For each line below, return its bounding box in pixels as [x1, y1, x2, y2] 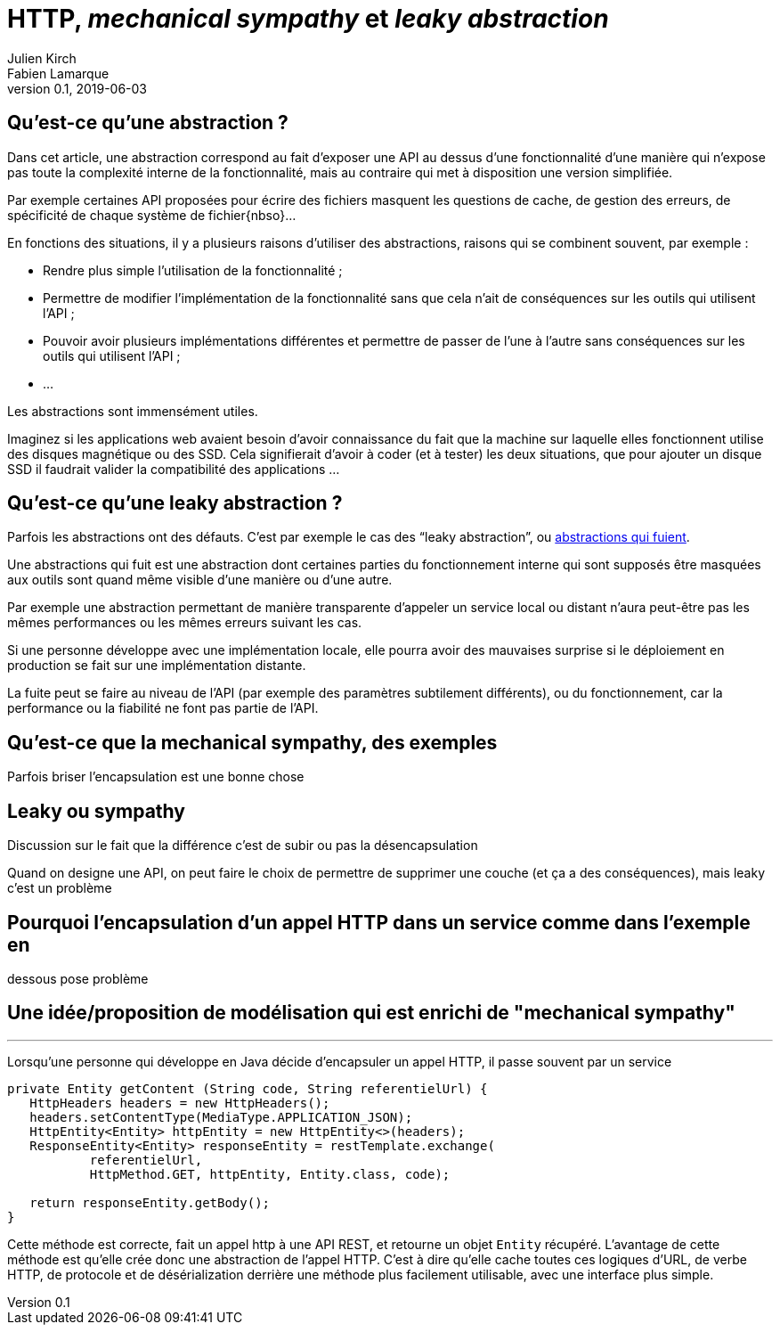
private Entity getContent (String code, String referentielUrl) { [7, 1081, 488, 1096]
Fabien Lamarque [7, 65, 110, 81]
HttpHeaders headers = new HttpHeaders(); [29, 1095, 330, 1110]
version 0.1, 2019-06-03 [7, 80, 148, 96]
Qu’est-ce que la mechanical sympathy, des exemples [7, 731, 498, 754]
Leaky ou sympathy [7, 799, 185, 822]
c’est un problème [7, 880, 112, 896]
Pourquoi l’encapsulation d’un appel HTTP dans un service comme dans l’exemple [7, 911, 751, 934]
